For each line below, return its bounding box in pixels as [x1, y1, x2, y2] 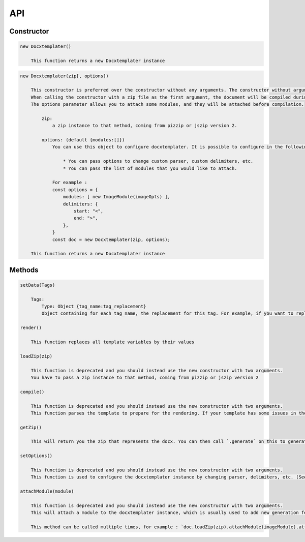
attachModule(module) [20, 489, 74, 494]
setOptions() [20, 453, 53, 459]
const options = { [52, 187, 99, 193]
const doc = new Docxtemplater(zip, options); [52, 236, 170, 243]
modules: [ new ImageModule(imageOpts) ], [63, 194, 170, 200]
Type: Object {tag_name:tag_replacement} [41, 304, 146, 310]
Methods [9, 265, 39, 274]
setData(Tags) [20, 282, 55, 288]
